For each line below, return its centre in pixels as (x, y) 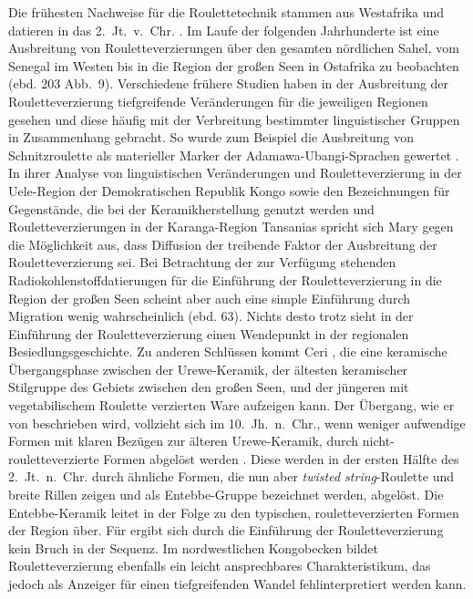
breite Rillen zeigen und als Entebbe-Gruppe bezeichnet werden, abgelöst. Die (226, 495)
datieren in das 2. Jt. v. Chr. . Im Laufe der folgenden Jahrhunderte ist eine (224, 30)
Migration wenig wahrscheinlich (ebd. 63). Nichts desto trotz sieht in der (211, 316)
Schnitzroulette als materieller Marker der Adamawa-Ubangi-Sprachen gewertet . (234, 155)
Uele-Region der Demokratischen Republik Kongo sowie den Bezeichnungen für (229, 190)
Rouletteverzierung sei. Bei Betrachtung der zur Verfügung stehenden (202, 262)
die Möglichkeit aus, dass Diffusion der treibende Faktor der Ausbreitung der (223, 244)
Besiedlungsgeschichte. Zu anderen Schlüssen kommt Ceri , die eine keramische (228, 351)
